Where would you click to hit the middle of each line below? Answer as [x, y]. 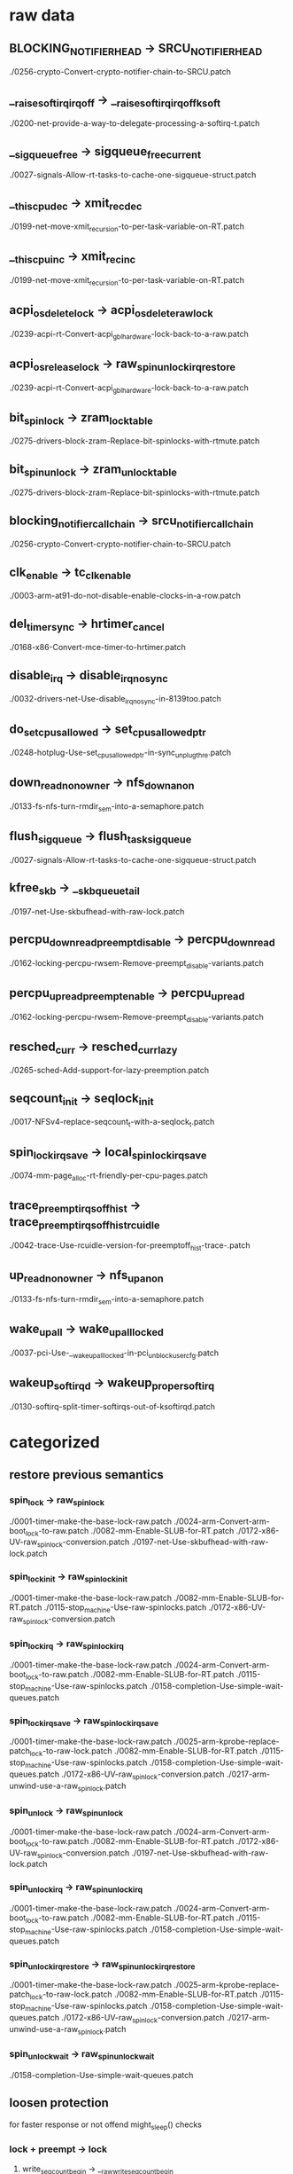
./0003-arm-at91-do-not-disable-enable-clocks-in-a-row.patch [125, 596]
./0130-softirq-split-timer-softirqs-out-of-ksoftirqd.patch [112, 1406]
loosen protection [59, 2103]
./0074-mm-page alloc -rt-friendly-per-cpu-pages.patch [108, 1176]
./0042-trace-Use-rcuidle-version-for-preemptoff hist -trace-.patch [130, 1246]
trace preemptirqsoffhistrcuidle [85, 1223]
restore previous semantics [86, 1475]
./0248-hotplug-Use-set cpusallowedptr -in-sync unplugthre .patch [120, 753]
